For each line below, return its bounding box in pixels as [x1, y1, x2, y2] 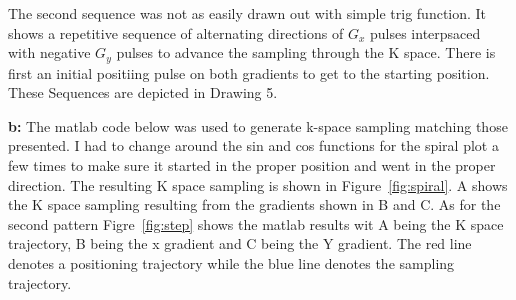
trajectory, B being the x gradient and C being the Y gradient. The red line [8, 233, 472, 254]
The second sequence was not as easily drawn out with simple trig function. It [8, 3, 487, 23]
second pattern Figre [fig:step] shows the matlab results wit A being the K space [8, 213, 504, 234]
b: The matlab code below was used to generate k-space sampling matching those [8, 115, 508, 136]
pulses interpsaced [369, 22, 481, 43]
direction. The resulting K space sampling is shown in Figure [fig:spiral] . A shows [8, 174, 508, 195]
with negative [8, 42, 91, 63]
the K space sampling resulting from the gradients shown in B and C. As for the [8, 194, 501, 215]
